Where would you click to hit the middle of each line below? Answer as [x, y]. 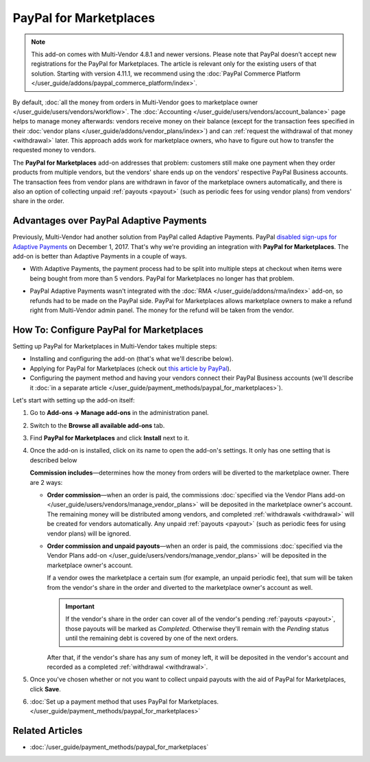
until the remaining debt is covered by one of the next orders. [152, 639]
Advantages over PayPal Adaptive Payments [110, 221]
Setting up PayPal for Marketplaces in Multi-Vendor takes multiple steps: [115, 346]
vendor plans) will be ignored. [89, 533]
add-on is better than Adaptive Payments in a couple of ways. [100, 257]
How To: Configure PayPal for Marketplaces [108, 330]
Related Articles [48, 731]
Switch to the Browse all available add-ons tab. [97, 425]
